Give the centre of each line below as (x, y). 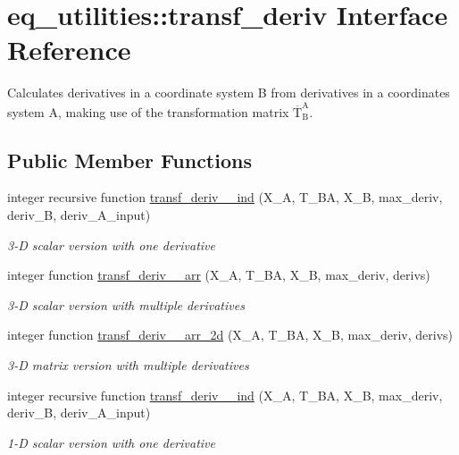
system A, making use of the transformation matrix (148, 111)
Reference (69, 50)
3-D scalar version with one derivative (111, 244)
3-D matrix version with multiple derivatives (128, 364)
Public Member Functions (129, 160)
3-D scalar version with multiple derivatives (126, 304)
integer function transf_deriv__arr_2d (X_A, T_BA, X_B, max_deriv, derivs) (230, 335)
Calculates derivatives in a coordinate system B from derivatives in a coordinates (229, 93)
